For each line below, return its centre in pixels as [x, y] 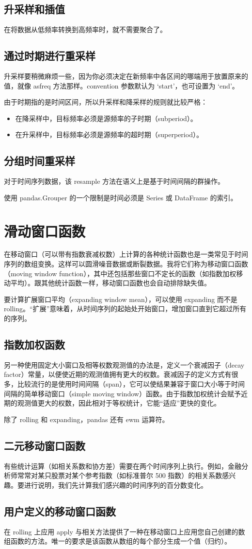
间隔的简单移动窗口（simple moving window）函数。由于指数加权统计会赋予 [122, 393]
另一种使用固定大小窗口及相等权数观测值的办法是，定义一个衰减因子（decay [124, 364]
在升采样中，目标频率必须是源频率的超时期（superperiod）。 [109, 134]
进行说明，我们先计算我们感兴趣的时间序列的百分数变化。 [116, 485]
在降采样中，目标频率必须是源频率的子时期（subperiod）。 [106, 118]
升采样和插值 [34, 9]
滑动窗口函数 [45, 231]
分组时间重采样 [39, 161]
